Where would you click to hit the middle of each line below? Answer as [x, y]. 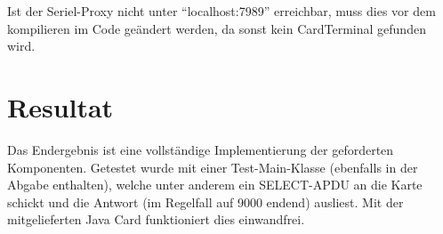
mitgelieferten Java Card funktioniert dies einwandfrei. [156, 219]
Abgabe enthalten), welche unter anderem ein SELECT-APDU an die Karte [215, 185]
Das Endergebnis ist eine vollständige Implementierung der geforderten [201, 149]
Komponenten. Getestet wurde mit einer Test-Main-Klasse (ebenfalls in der [213, 167]
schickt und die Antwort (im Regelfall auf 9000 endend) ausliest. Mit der [205, 202]
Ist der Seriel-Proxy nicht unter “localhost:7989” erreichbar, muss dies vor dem [221, 11]
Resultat [60, 106]
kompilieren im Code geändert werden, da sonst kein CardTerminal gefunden [217, 28]
